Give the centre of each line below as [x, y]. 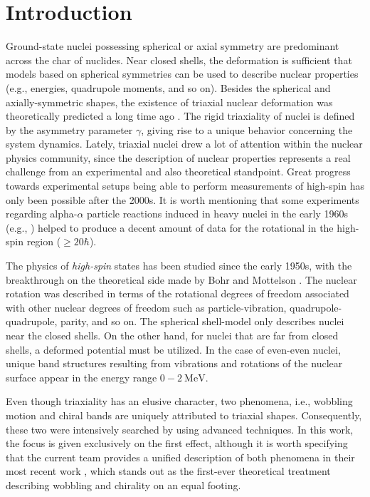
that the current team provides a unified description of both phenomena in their [180, 457]
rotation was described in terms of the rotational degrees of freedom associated [178, 293]
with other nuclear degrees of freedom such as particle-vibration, [146, 307]
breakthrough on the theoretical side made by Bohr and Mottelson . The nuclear [181, 279]
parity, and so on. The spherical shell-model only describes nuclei [202, 321]
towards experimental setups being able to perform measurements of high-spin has [185, 186]
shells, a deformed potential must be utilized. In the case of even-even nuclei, [173, 349]
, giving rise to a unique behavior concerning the [247, 129]
